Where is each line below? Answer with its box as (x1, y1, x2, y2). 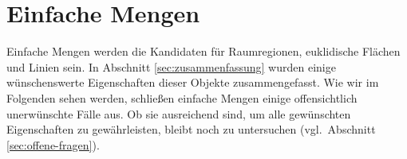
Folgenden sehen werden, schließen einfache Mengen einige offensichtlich (6, 89, 358, 106)
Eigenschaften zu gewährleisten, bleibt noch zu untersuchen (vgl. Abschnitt (6, 121, 376, 138)
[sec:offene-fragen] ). (6, 136, 100, 153)
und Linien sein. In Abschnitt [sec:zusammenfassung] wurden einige (6, 58, 336, 75)
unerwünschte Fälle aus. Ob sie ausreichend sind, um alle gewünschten (6, 105, 351, 122)
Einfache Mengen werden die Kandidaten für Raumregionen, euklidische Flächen (6, 43, 401, 60)
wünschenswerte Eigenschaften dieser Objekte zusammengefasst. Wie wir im (6, 74, 379, 91)
